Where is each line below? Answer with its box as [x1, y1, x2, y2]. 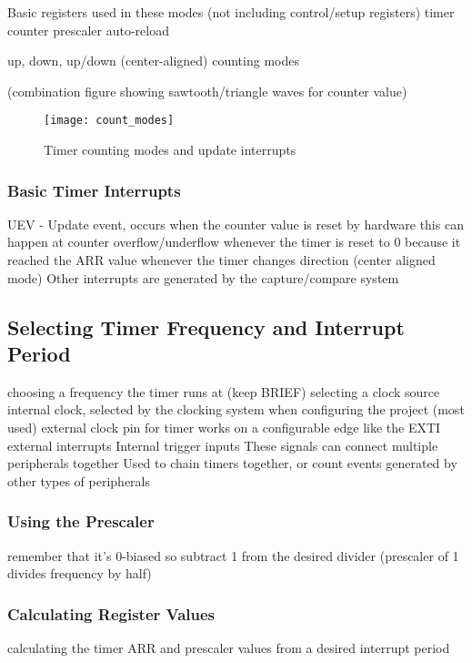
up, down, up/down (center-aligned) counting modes [7, 51, 299, 70]
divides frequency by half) [7, 564, 152, 583]
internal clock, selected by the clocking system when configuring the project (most [7, 400, 465, 419]
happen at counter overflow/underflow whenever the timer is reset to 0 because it [7, 232, 461, 251]
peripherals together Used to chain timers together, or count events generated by [7, 454, 457, 473]
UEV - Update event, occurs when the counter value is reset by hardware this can [7, 214, 464, 233]
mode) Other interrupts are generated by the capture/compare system [7, 268, 399, 287]
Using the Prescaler [7, 510, 155, 533]
